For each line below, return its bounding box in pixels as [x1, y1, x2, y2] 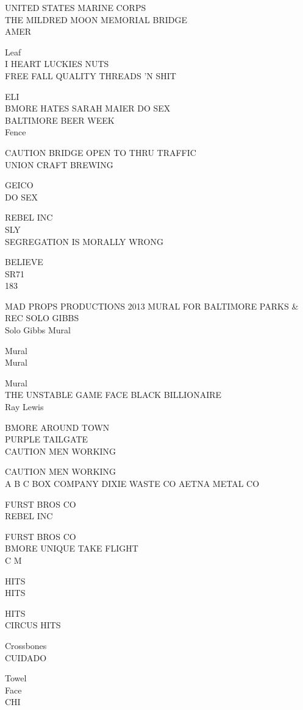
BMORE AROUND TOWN [5, 421, 110, 433]
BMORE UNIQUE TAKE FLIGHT [5, 542, 138, 555]
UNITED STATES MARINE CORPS [5, 1, 146, 13]
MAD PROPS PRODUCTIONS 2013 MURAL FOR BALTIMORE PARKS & [5, 299, 299, 312]
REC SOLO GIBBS [5, 311, 79, 324]
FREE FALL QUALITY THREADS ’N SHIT [5, 69, 176, 82]
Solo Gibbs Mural [5, 324, 71, 336]
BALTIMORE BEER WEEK [5, 113, 115, 126]
